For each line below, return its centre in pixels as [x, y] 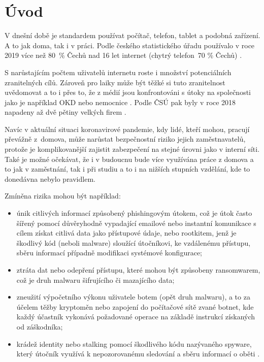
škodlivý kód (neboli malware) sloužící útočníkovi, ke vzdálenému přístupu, [134, 242]
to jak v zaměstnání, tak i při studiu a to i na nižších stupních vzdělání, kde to [127, 169]
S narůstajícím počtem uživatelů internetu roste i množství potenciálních [118, 72]
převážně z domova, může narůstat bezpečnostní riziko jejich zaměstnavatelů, [125, 139]
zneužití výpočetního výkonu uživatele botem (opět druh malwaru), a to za [133, 297]
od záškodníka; [40, 326]
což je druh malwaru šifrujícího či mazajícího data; [95, 279]
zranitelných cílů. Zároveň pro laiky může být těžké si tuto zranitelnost [115, 82]
